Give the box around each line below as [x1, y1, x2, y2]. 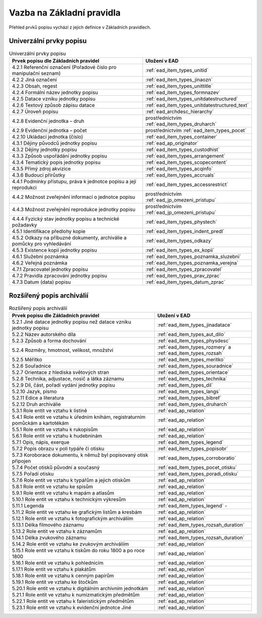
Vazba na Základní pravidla [9, 7, 121, 18]
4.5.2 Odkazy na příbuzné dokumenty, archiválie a [12, 234, 127, 241]
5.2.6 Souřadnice [12, 362, 51, 369]
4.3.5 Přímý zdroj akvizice [12, 165, 71, 172]
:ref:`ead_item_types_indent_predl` [146, 228, 225, 234]
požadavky [12, 221, 37, 228]
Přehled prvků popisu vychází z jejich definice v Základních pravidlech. [9, 24, 151, 30]
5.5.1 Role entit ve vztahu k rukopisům [12, 426, 98, 433]
